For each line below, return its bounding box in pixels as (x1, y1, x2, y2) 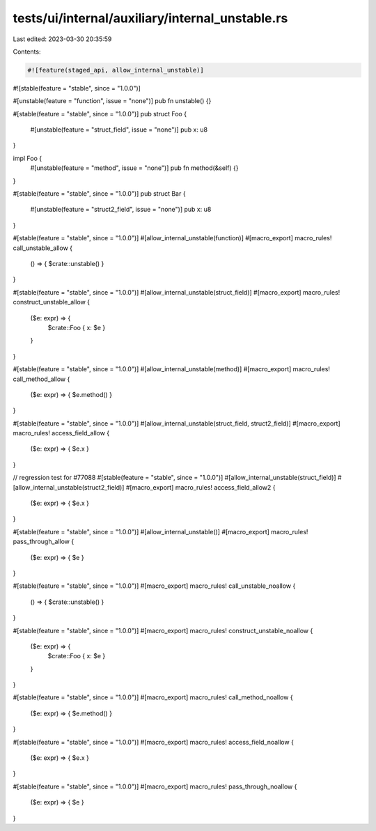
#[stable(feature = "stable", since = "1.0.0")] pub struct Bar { (13, 189, 186, 198)
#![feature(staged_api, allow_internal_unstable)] (27, 66, 205, 74)
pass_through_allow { (13, 537, 75, 546)
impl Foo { (13, 154, 42, 162)
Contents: (13, 47, 41, 56)
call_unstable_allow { (13, 244, 73, 252)
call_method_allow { (13, 375, 70, 383)
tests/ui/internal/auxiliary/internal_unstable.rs (13, 10, 288, 26)
